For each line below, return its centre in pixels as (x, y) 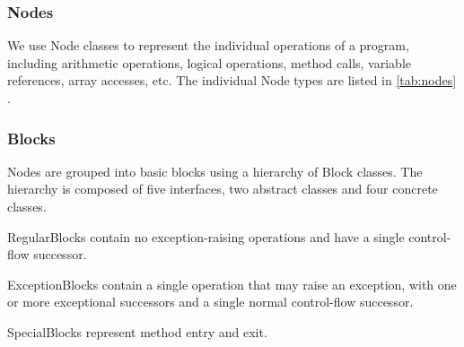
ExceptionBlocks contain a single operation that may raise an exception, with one (232, 284)
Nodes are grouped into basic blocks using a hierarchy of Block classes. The (215, 171)
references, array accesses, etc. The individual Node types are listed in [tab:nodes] (232, 80)
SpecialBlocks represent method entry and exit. (137, 331)
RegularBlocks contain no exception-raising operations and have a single (206, 236)
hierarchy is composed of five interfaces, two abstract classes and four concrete (223, 189)
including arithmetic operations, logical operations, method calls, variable (209, 62)
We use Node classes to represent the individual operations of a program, (208, 45)
